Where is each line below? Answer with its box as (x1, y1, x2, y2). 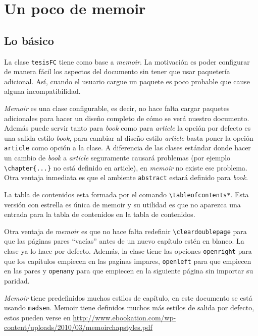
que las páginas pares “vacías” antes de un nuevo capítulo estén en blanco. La (4, 236, 244, 246)
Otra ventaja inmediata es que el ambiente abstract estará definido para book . (4, 172, 248, 183)
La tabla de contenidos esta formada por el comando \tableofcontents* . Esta (4, 189, 249, 199)
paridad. (4, 275, 30, 286)
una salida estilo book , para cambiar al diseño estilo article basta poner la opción (4, 132, 253, 143)
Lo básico (4, 32, 54, 48)
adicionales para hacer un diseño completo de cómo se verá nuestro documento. (4, 113, 249, 123)
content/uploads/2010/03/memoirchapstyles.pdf (4, 322, 152, 332)
